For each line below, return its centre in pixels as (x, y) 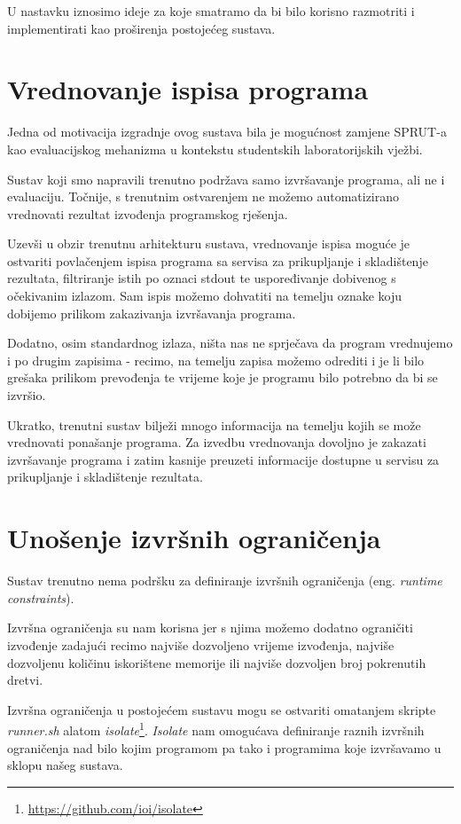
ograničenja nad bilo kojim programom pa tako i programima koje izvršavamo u (224, 747)
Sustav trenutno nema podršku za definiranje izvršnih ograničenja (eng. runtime (225, 581)
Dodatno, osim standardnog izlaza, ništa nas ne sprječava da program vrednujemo (230, 343)
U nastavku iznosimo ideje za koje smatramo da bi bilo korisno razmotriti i (211, 11)
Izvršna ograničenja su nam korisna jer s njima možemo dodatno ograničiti (210, 628)
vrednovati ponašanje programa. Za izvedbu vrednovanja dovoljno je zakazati (217, 442)
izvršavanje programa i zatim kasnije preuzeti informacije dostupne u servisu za (223, 459)
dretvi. (25, 680)
